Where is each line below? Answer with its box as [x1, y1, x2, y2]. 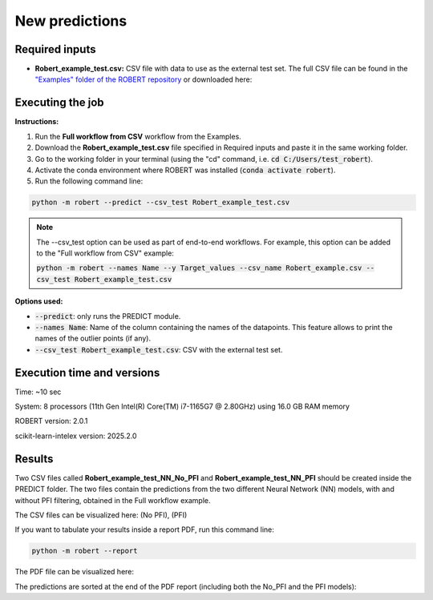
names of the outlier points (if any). [34, 333, 152, 344]
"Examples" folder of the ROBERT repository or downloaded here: [34, 74, 253, 84]
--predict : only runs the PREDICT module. [34, 311, 181, 320]
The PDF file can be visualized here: [14, 567, 135, 577]
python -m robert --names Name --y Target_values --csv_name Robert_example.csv [36, 264, 362, 272]
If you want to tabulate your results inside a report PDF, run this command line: [14, 525, 274, 534]
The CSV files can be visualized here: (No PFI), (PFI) [14, 509, 188, 520]
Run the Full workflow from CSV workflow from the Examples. [34, 131, 242, 141]
